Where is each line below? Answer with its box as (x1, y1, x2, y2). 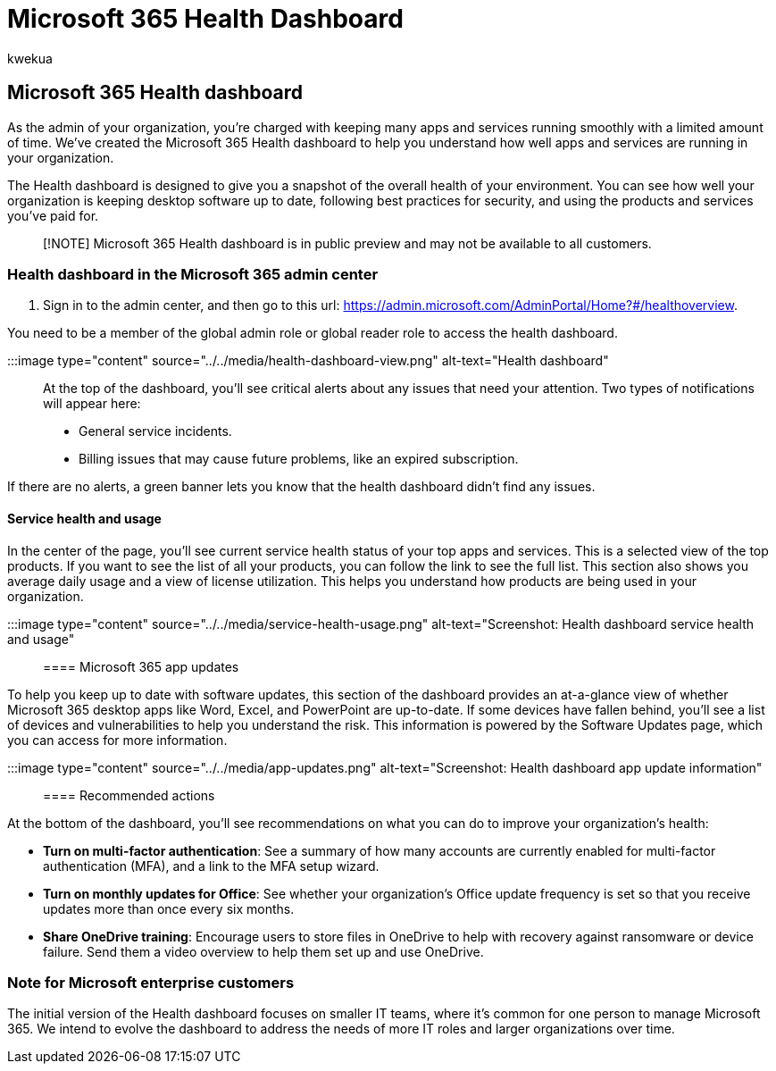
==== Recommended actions (43, 787, 215, 803)
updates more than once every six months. (43, 900, 295, 916)
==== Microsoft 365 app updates (43, 658, 239, 674)
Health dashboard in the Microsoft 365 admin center (7, 264, 379, 283)
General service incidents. (79, 423, 232, 439)
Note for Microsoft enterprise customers (7, 973, 295, 992)
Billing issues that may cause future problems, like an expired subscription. (79, 451, 519, 467)
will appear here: (43, 396, 141, 412)
